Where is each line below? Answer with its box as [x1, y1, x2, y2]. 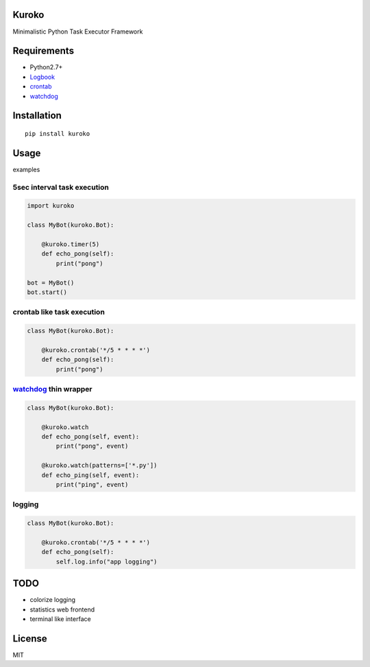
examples [12, 165, 40, 173]
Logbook [29, 73, 55, 81]
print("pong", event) [56, 442, 129, 450]
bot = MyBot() [27, 278, 75, 287]
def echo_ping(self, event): [41, 471, 140, 479]
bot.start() [27, 288, 68, 296]
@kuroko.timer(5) [41, 241, 100, 248]
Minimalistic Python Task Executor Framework [12, 27, 143, 36]
